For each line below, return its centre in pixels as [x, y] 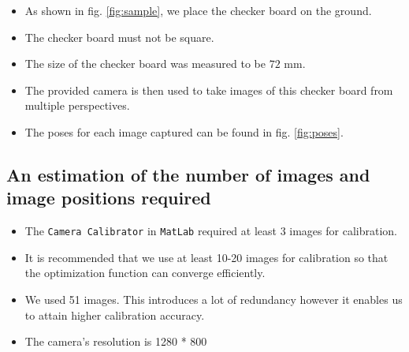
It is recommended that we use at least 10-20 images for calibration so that [206, 257]
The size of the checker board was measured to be [145, 64]
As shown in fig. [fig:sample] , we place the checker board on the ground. [198, 10]
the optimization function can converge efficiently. [145, 273]
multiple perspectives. [77, 105]
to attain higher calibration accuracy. [115, 315]
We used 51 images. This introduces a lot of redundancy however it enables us [214, 299]
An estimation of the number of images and [188, 174]
